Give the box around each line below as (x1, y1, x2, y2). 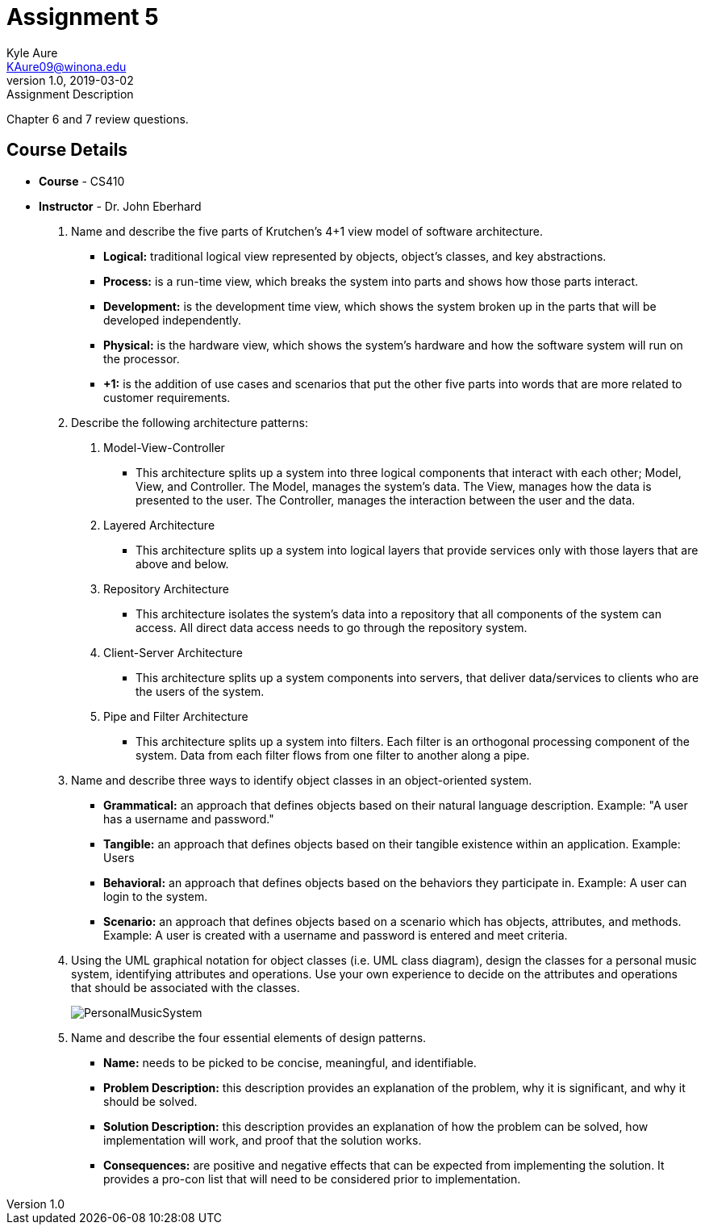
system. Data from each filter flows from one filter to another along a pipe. (136, 747, 530, 762)
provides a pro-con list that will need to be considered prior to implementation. (103, 1171, 521, 1186)
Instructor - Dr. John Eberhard (39, 199, 202, 213)
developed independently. (103, 312, 241, 327)
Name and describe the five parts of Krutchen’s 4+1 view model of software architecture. (71, 224, 544, 238)
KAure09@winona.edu (6, 59, 127, 73)
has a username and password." (103, 811, 274, 826)
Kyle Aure (6, 45, 58, 60)
